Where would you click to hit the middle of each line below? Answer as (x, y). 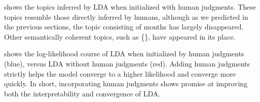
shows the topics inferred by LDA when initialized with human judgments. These (130, 7)
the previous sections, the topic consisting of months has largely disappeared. (124, 27)
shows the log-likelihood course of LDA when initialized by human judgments (124, 54)
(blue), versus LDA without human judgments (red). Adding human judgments (127, 63)
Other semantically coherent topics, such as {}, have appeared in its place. (120, 36)
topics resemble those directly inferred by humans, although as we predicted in (126, 16)
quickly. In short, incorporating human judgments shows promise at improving (126, 83)
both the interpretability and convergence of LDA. (82, 93)
